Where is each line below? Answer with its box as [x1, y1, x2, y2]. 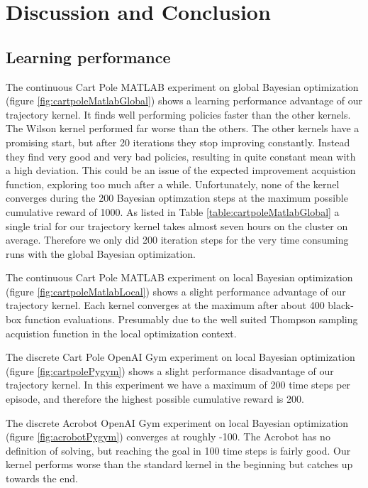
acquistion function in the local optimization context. [6, 325, 237, 340]
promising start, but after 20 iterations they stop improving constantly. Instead [6, 134, 350, 149]
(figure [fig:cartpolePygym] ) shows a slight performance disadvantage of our [6, 363, 334, 378]
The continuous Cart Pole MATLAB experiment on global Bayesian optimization [6, 79, 359, 94]
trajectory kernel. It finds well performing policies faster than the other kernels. [6, 107, 351, 121]
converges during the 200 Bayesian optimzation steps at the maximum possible [6, 190, 348, 205]
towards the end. [6, 471, 79, 486]
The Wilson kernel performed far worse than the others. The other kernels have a [6, 121, 359, 136]
